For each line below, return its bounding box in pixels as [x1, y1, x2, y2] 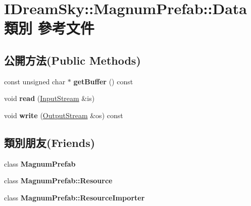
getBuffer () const [73, 76, 133, 86]
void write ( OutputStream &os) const [4, 110, 123, 120]
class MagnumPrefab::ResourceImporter [4, 192, 145, 202]
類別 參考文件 [4, 18, 94, 38]
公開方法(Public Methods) [4, 52, 141, 68]
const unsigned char [4, 76, 66, 86]
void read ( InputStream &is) [4, 93, 95, 104]
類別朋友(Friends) [4, 134, 95, 150]
